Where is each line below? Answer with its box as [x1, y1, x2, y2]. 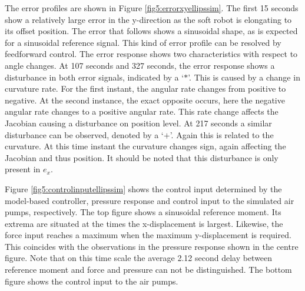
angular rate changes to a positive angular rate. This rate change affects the [5, 105, 279, 118]
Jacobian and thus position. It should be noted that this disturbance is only [5, 151, 279, 163]
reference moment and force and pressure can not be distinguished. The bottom [5, 263, 292, 276]
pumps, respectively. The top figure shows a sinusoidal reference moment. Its [5, 206, 281, 218]
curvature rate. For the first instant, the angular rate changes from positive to [5, 82, 286, 95]
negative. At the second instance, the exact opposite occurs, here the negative [5, 93, 285, 106]
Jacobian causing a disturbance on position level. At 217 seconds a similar [5, 116, 272, 129]
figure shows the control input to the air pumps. [5, 275, 178, 287]
